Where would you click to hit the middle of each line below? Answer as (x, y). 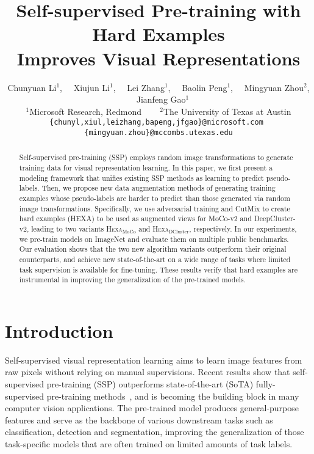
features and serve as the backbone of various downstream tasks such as (139, 419)
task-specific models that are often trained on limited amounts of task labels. (149, 444)
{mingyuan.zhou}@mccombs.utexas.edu (159, 132)
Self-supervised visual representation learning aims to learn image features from (154, 360)
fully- (266, 384)
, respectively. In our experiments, (243, 228)
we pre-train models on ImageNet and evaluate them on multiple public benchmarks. (154, 239)
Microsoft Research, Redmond (85, 111)
